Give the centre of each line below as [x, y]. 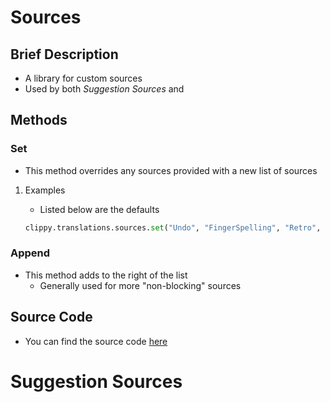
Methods [39, 120]
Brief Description [64, 54]
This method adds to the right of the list [106, 275]
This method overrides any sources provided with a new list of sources [171, 170]
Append [30, 253]
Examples [45, 190]
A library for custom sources [83, 78]
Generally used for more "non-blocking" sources [140, 285]
